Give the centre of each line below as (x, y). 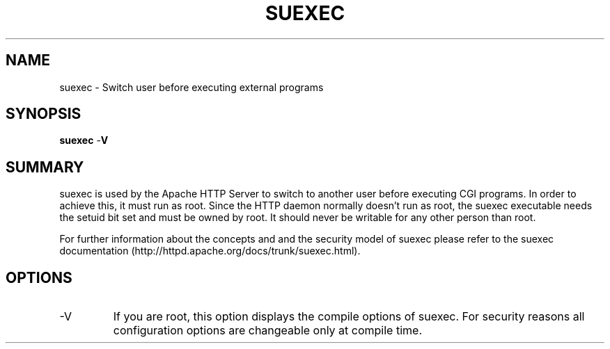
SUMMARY (45, 167)
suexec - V (84, 140)
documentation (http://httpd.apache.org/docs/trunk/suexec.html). (210, 251)
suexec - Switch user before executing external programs (191, 87)
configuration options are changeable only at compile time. (267, 331)
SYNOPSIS (44, 114)
